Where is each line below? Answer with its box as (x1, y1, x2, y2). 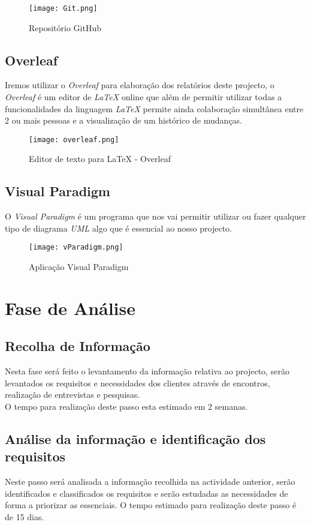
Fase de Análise (5, 295, 136, 320)
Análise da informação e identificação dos (5, 430, 266, 448)
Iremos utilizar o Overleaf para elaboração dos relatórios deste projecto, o (5, 79, 274, 91)
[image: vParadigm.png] (29, 243, 123, 252)
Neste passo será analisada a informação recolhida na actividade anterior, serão (5, 475, 295, 488)
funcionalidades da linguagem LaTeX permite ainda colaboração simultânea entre (5, 102, 304, 115)
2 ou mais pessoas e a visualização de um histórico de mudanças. (5, 114, 243, 127)
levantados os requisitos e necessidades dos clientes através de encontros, (5, 376, 270, 389)
